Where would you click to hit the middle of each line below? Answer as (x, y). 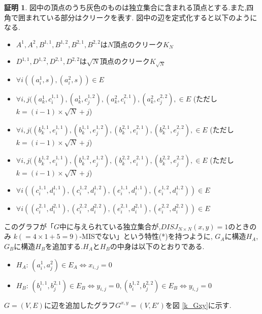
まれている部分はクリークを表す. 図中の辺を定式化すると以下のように (141, 17)
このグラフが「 (29, 226)
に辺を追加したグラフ (79, 305)
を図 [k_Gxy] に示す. (198, 305)
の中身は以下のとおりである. (157, 246)
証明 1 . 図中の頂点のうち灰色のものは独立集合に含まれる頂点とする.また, (125, 7)
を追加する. (64, 246)
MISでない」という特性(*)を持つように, (147, 236)
